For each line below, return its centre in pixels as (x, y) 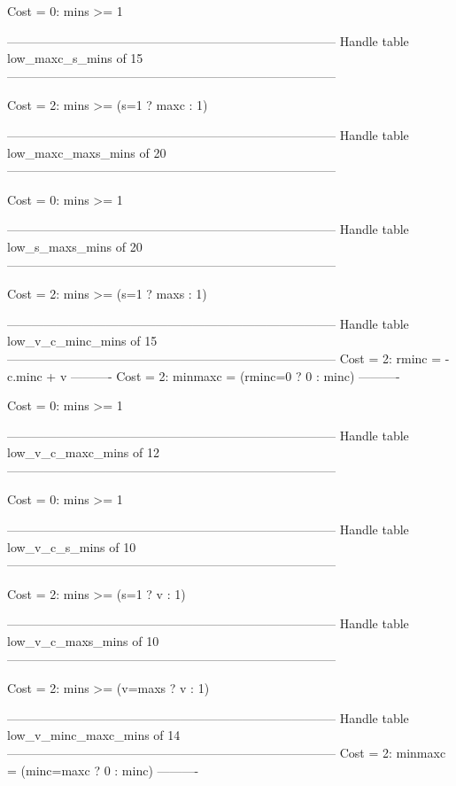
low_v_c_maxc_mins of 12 (83, 452)
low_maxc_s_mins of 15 (75, 58)
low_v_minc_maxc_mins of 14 (94, 735)
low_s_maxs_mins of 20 (75, 246)
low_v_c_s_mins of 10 (72, 546)
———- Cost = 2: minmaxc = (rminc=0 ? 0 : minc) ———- (235, 375)
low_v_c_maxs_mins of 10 (83, 641)
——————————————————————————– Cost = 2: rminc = (224, 358)
